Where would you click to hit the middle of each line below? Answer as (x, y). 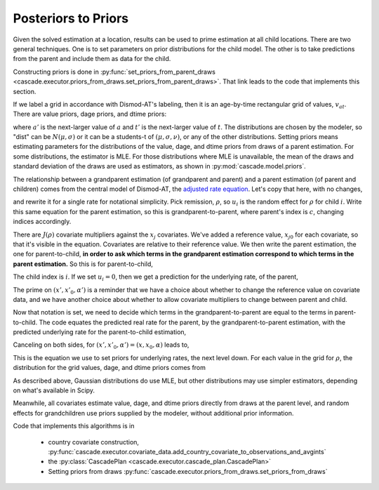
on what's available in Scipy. (54, 390)
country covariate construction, (94, 442)
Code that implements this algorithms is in (74, 426)
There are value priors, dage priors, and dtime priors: (90, 114)
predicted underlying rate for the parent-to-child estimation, (100, 332)
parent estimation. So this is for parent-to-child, (83, 264)
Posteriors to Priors (71, 18)
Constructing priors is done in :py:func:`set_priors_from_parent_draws (114, 72)
